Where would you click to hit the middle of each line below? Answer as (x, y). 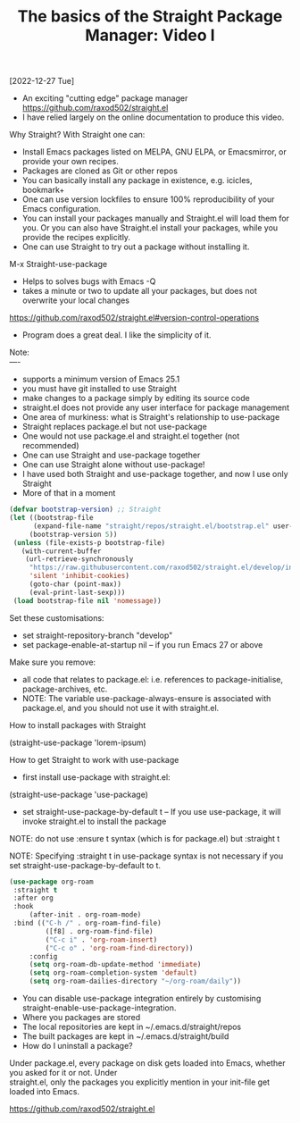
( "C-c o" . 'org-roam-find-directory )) (119, 948)
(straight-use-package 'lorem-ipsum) (78, 742)
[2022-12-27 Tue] (42, 81)
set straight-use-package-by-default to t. (85, 865)
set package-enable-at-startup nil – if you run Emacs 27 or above (142, 644)
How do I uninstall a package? (77, 1046)
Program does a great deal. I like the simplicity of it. (117, 335)
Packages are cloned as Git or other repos (100, 171)
